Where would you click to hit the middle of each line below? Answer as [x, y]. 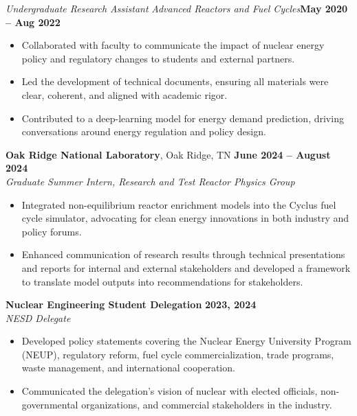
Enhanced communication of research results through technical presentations [183, 254]
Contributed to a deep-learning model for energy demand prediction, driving [183, 118]
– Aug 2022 [33, 22]
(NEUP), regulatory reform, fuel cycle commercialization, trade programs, [178, 354]
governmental [50, 404]
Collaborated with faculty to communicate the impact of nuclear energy [173, 45]
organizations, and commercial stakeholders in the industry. [207, 404]
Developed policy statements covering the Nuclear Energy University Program [186, 341]
